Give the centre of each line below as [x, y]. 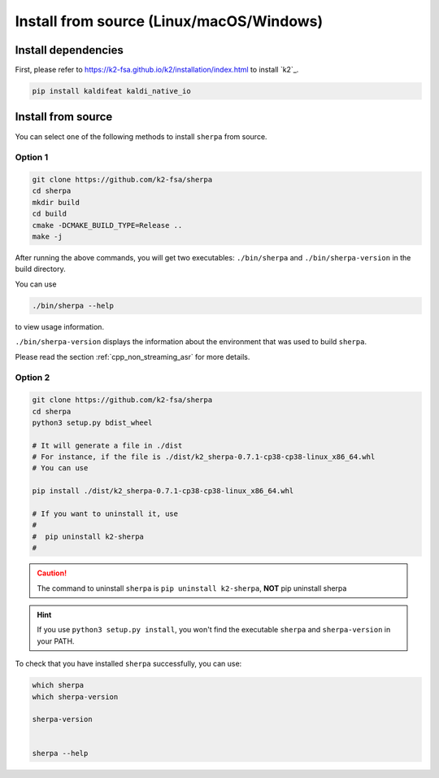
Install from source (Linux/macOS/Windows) [169, 21]
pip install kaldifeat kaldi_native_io [111, 91]
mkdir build [56, 202]
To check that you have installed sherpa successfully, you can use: [128, 664]
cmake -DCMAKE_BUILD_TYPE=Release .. [107, 225]
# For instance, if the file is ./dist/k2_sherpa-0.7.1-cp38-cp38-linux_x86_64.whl [204, 457]
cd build [50, 214]
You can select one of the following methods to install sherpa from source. [141, 136]
